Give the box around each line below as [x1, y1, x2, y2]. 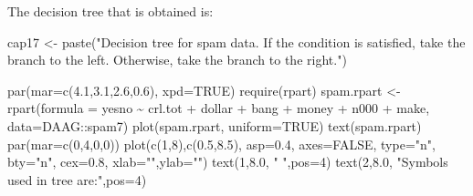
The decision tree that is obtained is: [7, 2, 214, 20]
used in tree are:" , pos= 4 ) [7, 170, 147, 189]
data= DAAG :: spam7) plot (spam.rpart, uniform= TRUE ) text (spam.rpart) [7, 116, 422, 135]
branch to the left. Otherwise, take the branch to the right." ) [7, 50, 347, 69]
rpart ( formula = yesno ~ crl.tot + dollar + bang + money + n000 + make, [7, 98, 430, 118]
